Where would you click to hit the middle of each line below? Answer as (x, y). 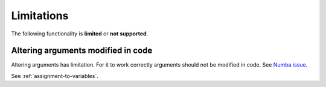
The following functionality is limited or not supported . (80, 34)
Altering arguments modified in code (82, 51)
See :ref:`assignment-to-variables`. (55, 76)
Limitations (40, 16)
